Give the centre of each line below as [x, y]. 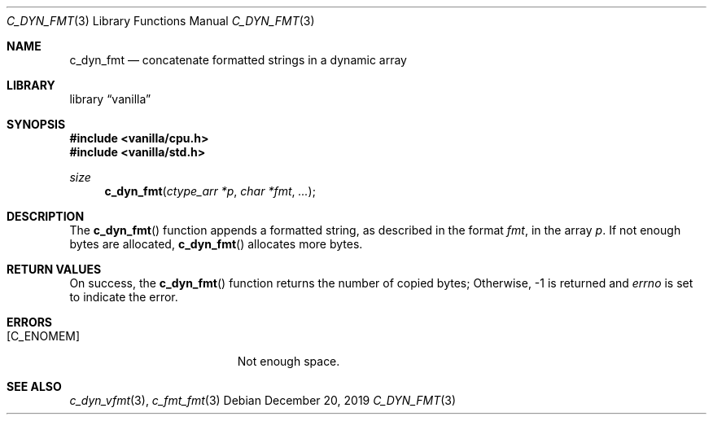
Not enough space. [289, 361]
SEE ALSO [34, 386]
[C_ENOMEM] [44, 336]
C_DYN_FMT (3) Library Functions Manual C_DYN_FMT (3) [161, 21]
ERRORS [30, 322]
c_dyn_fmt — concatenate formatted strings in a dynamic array [238, 60]
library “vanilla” [110, 99]
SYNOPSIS [36, 124]
